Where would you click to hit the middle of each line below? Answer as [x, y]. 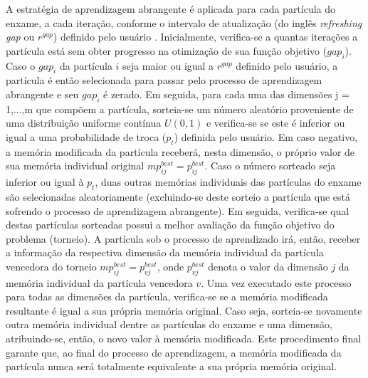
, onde [170, 266]
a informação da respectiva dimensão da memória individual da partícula [165, 252]
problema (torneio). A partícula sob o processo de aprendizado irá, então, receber [183, 238]
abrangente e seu [42, 94]
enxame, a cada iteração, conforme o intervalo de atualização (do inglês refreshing [184, 22]
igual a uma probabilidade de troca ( [86, 136]
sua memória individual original [75, 166]
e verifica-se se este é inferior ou [275, 123]
